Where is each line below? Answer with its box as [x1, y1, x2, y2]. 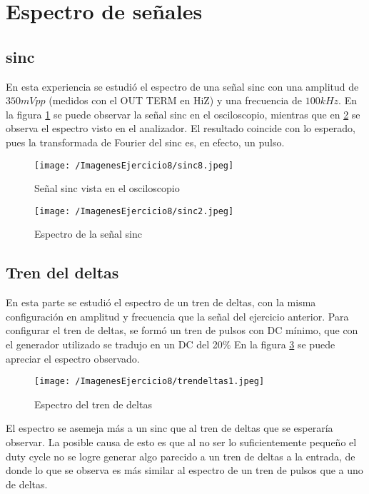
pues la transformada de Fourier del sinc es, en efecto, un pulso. [6, 134, 285, 149]
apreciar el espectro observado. [6, 351, 140, 366]
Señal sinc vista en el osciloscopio [34, 181, 180, 196]
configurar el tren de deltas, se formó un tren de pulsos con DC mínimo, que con [6, 323, 358, 338]
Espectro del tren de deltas [34, 396, 152, 411]
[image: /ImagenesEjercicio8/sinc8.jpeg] [34, 160, 234, 171]
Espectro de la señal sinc [34, 226, 142, 241]
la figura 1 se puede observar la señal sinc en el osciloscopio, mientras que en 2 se [6, 106, 360, 121]
